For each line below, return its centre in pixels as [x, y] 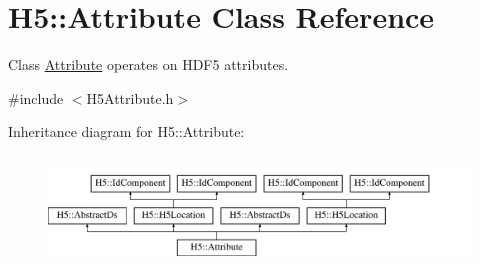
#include [36, 97]
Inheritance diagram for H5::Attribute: [126, 131]
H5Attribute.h [130, 97]
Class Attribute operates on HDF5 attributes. [148, 64]
